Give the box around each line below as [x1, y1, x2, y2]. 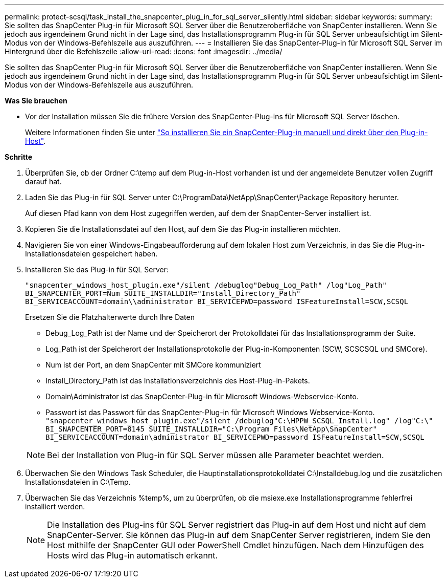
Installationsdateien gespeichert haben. [25, 249, 158, 258]
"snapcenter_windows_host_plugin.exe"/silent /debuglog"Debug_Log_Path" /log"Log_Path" [25, 281, 387, 289]
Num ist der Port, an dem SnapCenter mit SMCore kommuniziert [45, 360, 261, 369]
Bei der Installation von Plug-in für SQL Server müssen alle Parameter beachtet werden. [47, 450, 384, 460]
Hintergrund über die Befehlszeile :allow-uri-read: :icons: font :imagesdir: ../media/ [5, 47, 282, 56]
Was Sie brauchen [5, 96, 67, 105]
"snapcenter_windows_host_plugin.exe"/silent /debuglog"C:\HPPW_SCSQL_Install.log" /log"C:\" [45, 417, 433, 425]
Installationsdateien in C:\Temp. [25, 478, 131, 486]
